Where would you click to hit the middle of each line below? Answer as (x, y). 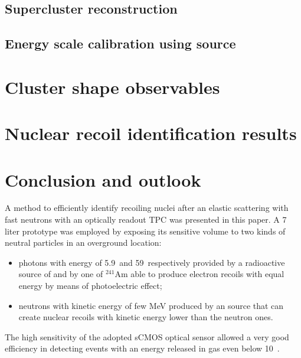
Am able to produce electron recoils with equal (199, 274)
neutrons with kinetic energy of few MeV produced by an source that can (151, 305)
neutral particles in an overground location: (83, 243)
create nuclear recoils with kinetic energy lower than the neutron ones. (146, 317)
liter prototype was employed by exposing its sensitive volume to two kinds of (145, 231)
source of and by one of (61, 274)
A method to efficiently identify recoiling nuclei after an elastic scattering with (147, 208)
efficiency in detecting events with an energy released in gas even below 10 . (142, 348)
